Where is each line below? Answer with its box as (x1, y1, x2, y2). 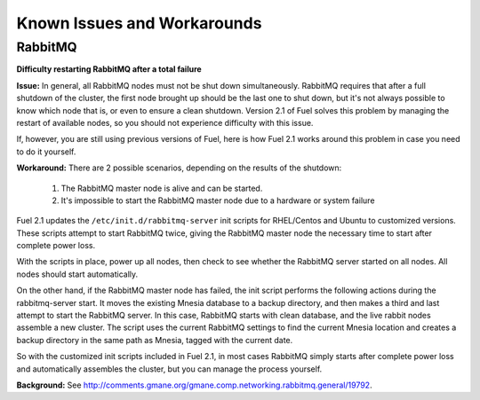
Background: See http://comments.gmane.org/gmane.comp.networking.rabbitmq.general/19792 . (16, 380, 372, 390)
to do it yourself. (16, 146, 76, 157)
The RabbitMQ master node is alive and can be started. (60, 183, 263, 193)
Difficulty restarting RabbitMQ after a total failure (16, 64, 202, 75)
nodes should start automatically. (16, 269, 139, 279)
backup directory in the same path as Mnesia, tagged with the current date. (16, 334, 293, 345)
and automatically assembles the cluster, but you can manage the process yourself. (16, 364, 323, 374)
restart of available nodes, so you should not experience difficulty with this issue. (16, 117, 314, 128)
